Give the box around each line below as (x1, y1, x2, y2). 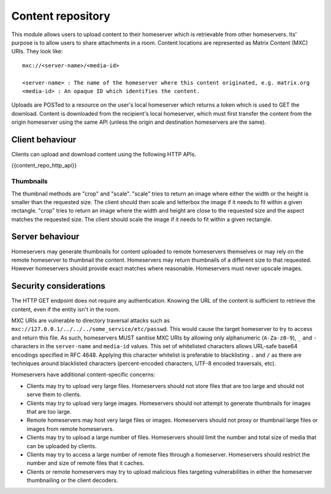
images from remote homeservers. (26, 425, 115, 432)
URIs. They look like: (11, 48, 63, 55)
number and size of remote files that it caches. (26, 460, 145, 467)
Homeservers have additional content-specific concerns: (11, 371, 156, 378)
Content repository (11, 9, 110, 23)
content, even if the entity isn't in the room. (11, 305, 120, 313)
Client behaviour (11, 134, 77, 145)
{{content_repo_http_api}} (11, 162, 77, 169)
